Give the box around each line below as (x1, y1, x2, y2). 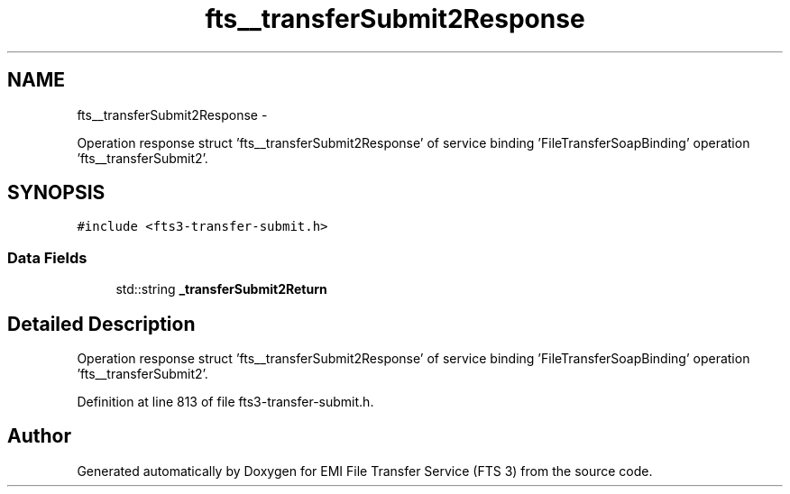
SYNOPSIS (7, 181, 106, 205)
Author (7, 425, 71, 448)
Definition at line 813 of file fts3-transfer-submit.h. (77, 394, 374, 410)
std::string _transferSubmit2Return (115, 281, 327, 297)
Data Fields (7, 248, 87, 267)
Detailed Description (7, 312, 196, 335)
